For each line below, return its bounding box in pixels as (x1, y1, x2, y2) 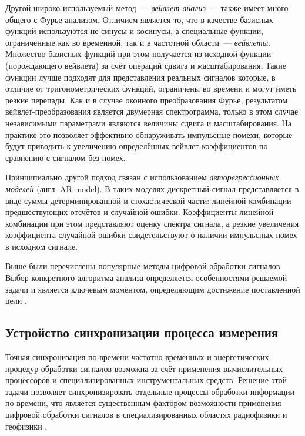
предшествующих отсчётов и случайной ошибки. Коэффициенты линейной (5, 206, 274, 218)
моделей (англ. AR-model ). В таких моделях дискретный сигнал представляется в (5, 182, 299, 194)
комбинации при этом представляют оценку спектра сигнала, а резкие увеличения (5, 217, 299, 229)
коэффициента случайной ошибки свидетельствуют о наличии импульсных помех (5, 229, 297, 241)
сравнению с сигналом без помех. (5, 151, 126, 163)
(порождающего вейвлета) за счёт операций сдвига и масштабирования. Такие (5, 59, 286, 71)
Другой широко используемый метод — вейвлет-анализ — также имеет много (5, 2, 289, 14)
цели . (5, 294, 27, 307)
